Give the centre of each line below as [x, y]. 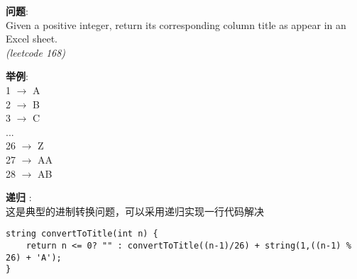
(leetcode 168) [36, 52]
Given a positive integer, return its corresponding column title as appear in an [176, 24]
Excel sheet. [32, 39]
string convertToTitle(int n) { [82, 234]
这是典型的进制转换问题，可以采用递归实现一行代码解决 [135, 211]
